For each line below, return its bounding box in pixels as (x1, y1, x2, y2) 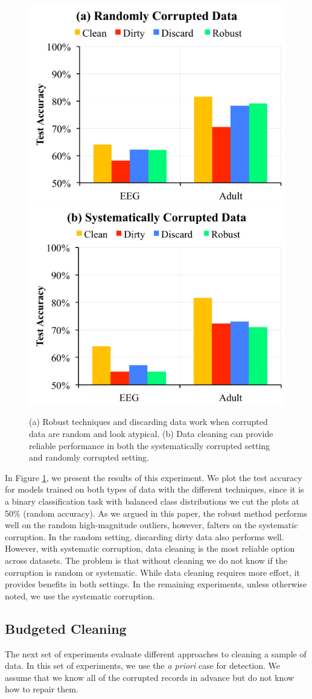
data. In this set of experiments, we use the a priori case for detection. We (5, 659, 281, 672)
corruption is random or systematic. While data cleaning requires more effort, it (5, 566, 301, 578)
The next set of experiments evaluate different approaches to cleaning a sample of (5, 647, 307, 660)
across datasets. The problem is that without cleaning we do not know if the (5, 554, 287, 566)
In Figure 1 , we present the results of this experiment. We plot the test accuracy (5, 471, 302, 484)
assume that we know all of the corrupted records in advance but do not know (5, 671, 294, 683)
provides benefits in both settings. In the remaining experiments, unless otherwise (5, 578, 307, 590)
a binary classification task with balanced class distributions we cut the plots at (5, 495, 299, 507)
